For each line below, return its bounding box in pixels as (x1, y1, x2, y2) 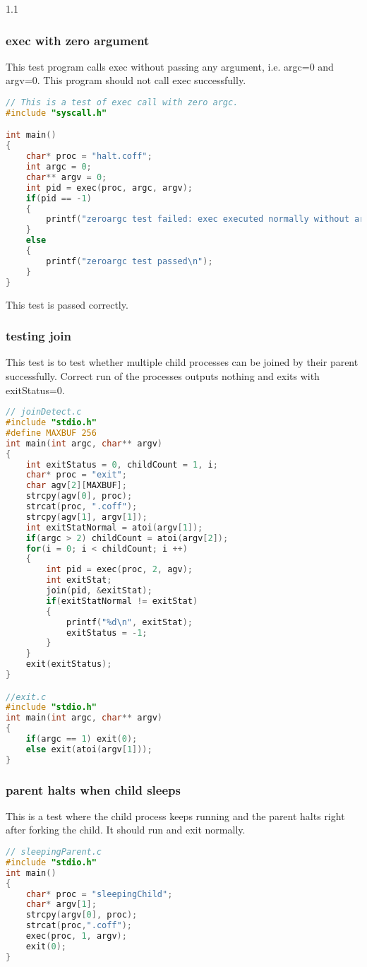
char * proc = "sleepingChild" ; (25, 889, 173, 899)
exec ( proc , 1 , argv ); (25, 931, 127, 942)
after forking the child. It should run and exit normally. (6, 822, 246, 837)
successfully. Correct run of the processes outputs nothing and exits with (6, 368, 320, 383)
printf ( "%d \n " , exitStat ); (66, 617, 193, 627)
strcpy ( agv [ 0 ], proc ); (25, 491, 133, 502)
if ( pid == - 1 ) (25, 193, 92, 203)
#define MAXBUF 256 (6, 427, 97, 438)
